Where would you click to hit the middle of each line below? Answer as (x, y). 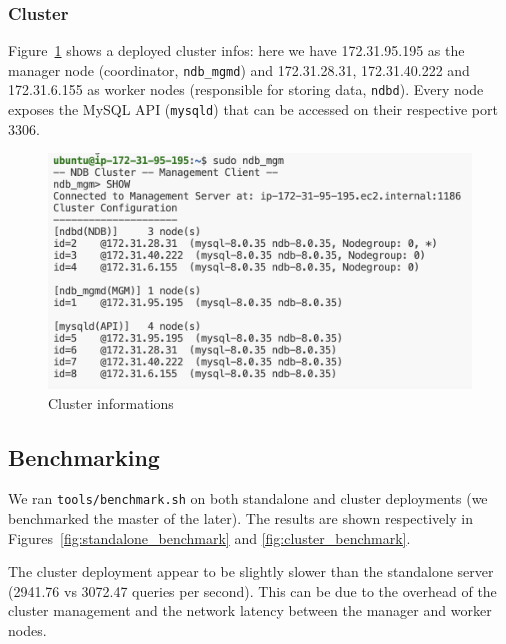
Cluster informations (111, 402)
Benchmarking (84, 456)
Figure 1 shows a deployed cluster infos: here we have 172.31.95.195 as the (236, 50)
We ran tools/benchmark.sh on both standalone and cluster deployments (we (248, 498)
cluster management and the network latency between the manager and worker (250, 610)
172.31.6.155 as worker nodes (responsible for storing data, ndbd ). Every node (246, 89)
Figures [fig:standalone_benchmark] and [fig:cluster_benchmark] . (209, 537)
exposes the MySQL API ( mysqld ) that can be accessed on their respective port (253, 109)
